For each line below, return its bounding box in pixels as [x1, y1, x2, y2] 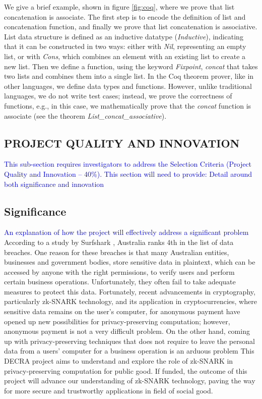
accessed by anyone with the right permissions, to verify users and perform [4, 266, 235, 277]
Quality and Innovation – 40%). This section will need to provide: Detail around [4, 168, 252, 179]
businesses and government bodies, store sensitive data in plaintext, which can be [4, 257, 255, 267]
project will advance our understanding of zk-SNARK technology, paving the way [4, 375, 255, 386]
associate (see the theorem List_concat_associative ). [4, 110, 167, 121]
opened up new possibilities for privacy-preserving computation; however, [4, 316, 230, 326]
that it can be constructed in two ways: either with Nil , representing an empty [4, 41, 246, 52]
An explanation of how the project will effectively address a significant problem [4, 227, 249, 237]
